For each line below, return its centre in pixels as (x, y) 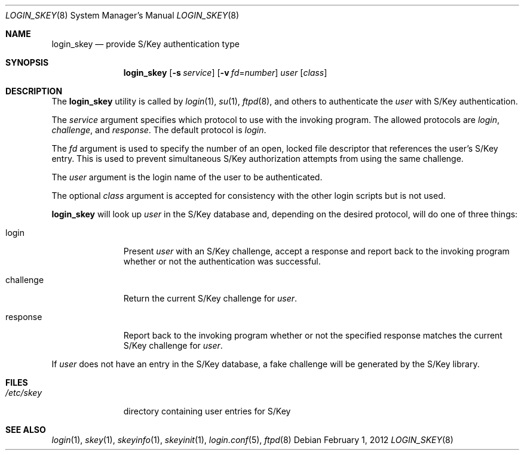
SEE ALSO (26, 430)
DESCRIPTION (34, 91)
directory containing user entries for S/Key (207, 411)
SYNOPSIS (27, 62)
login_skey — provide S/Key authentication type (145, 44)
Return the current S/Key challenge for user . (210, 298)
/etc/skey (24, 393)
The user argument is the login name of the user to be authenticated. (187, 177)
